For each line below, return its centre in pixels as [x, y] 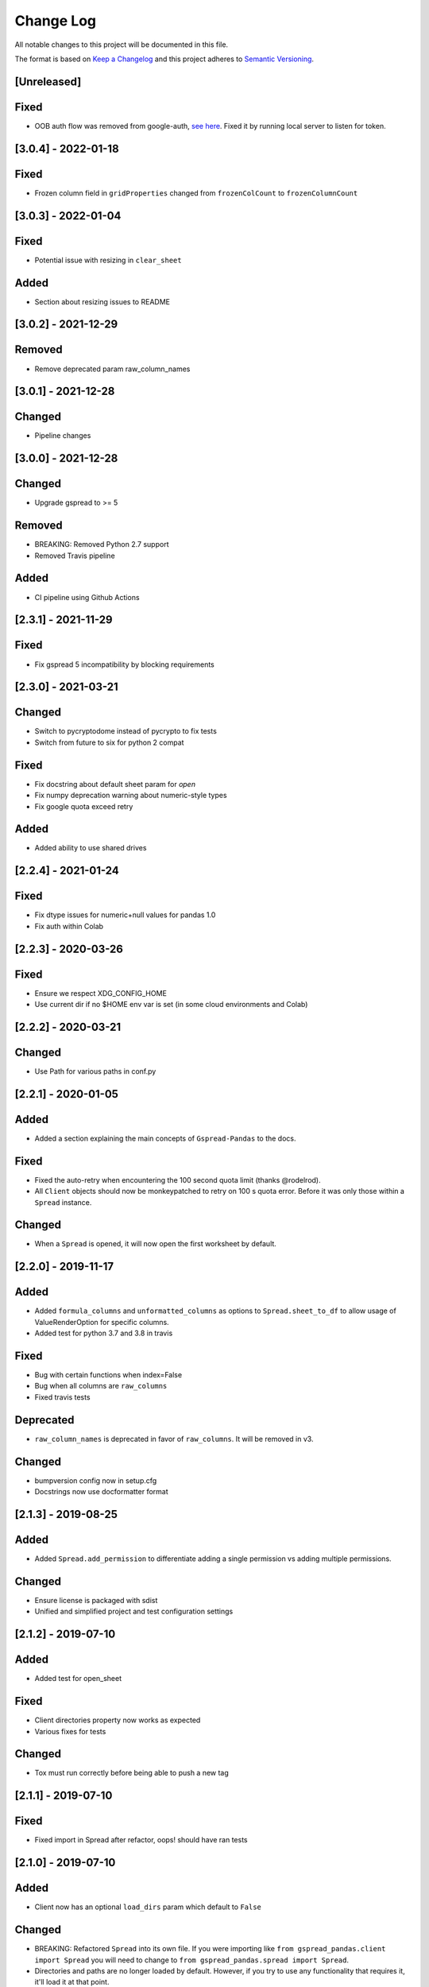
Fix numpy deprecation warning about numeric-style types [131, 796]
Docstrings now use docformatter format [101, 1492]
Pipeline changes [63, 436]
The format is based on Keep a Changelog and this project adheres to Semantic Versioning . [164, 59]
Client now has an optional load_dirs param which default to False [148, 1907]
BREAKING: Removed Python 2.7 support [102, 544]
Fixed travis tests [62, 1397]
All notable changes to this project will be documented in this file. [122, 45]
